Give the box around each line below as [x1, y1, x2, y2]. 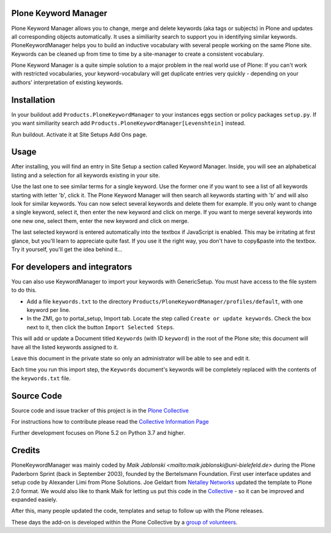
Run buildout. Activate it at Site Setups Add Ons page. [11, 131, 148, 138]
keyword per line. [26, 306, 70, 314]
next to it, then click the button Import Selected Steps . [26, 323, 175, 331]
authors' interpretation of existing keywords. [11, 79, 124, 86]
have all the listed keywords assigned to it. [11, 343, 119, 351]
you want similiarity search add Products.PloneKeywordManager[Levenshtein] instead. [11, 120, 246, 127]
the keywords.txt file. [11, 375, 71, 382]
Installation [11, 95, 55, 105]
